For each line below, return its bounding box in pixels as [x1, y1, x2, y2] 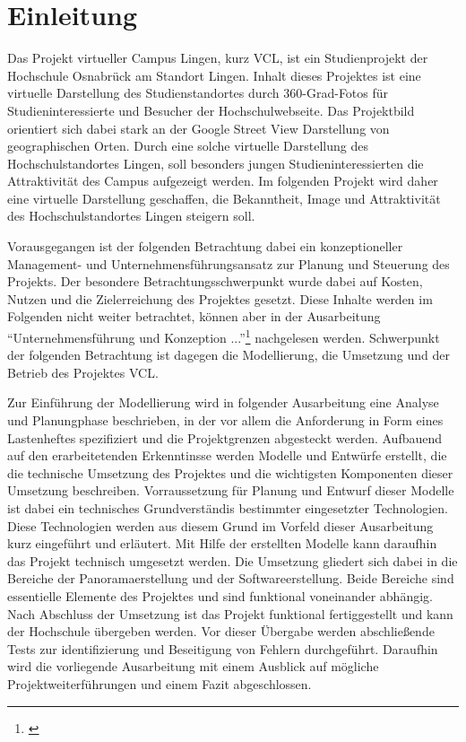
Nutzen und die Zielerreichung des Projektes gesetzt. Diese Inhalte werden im [7, 289, 433, 308]
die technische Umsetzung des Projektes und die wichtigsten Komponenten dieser [7, 463, 453, 482]
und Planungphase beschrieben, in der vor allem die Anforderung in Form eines [7, 411, 444, 430]
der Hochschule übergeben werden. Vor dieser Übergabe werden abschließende [7, 622, 435, 641]
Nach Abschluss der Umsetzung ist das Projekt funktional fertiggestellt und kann [7, 604, 453, 623]
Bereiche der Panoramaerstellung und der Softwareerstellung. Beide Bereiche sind [7, 569, 454, 588]
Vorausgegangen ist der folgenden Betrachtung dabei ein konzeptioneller [7, 237, 403, 256]
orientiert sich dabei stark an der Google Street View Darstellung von [7, 118, 390, 137]
